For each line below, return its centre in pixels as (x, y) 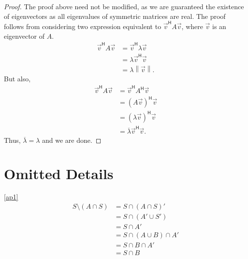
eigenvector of (24, 36)
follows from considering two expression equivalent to (83, 26)
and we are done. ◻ (72, 140)
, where (192, 26)
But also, (17, 79)
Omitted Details (59, 174)
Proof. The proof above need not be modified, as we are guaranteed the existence (124, 6)
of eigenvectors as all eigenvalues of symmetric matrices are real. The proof (115, 16)
